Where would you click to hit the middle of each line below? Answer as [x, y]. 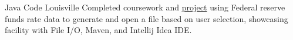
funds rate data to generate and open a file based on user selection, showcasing [146, 18]
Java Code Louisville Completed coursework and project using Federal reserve [145, 7]
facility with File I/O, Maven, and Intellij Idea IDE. [98, 30]
